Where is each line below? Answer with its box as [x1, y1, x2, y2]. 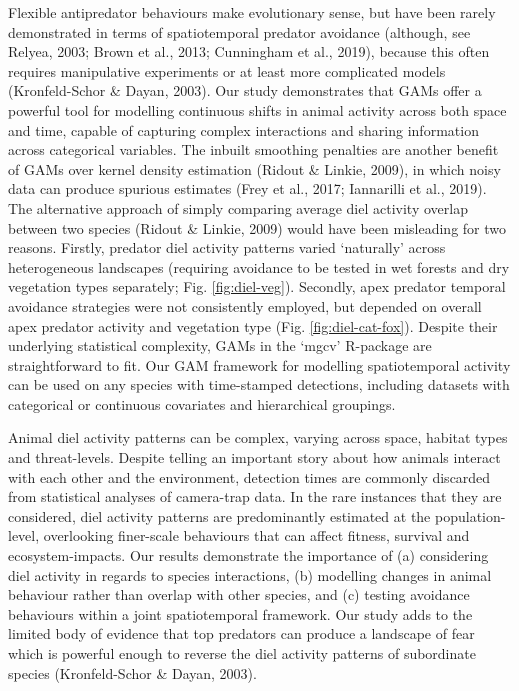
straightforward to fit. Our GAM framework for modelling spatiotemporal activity [8, 354, 511, 375]
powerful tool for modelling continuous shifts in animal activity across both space [8, 99, 507, 120]
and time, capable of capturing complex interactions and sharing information [8, 119, 479, 140]
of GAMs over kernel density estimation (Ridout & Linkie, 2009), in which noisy [8, 158, 501, 179]
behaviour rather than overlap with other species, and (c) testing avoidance [8, 584, 470, 605]
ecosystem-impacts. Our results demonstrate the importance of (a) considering [8, 545, 489, 566]
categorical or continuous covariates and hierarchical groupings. [8, 393, 396, 414]
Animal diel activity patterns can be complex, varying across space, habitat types [8, 427, 508, 448]
